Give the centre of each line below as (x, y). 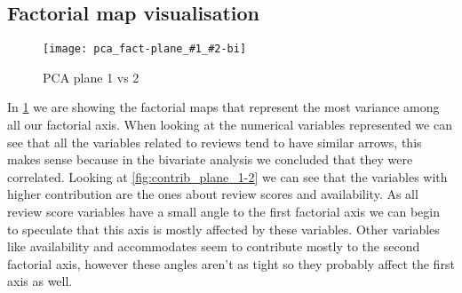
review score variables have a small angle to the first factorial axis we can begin (224, 212)
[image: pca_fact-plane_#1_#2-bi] (145, 49)
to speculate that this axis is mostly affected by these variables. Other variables (223, 229)
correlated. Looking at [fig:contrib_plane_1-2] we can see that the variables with (227, 176)
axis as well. (40, 281)
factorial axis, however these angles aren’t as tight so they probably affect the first (231, 263)
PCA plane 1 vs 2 (91, 77)
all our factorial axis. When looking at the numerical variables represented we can (230, 125)
